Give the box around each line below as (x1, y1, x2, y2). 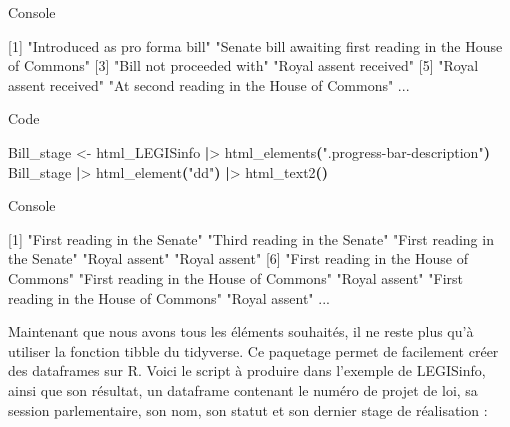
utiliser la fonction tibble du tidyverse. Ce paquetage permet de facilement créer (8, 340, 499, 361)
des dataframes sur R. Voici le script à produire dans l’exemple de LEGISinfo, (8, 360, 486, 381)
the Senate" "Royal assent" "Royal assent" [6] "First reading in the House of (8, 248, 468, 269)
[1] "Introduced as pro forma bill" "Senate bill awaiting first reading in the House (8, 35, 503, 56)
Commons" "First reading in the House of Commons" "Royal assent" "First (8, 267, 463, 288)
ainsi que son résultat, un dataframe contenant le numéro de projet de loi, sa (8, 379, 478, 400)
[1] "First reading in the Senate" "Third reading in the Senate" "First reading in (8, 228, 494, 249)
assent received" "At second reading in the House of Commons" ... (8, 74, 410, 95)
